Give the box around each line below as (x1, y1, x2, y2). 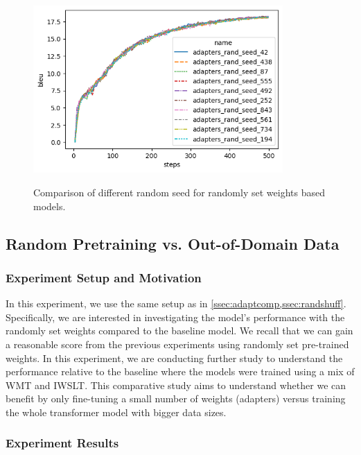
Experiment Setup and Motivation (6, 268, 202, 286)
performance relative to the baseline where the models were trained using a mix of (6, 364, 355, 379)
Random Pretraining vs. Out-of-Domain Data (6, 232, 340, 254)
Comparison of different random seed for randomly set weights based (33, 184, 325, 199)
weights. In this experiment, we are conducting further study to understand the (6, 350, 343, 365)
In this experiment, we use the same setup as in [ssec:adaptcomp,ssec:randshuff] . (6, 296, 346, 311)
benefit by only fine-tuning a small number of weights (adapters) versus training (6, 391, 346, 406)
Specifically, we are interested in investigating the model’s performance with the (6, 309, 345, 324)
